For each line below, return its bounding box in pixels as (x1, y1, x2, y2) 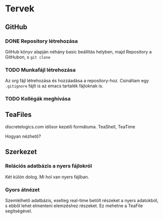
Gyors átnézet (5, 186, 40, 193)
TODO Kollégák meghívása (5, 95, 71, 102)
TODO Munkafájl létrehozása (5, 66, 76, 73)
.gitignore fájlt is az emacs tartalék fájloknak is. (5, 83, 104, 89)
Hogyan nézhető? (5, 133, 41, 139)
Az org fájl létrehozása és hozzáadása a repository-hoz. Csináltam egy (5, 78, 149, 84)
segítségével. (5, 208, 33, 214)
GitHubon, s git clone (5, 54, 51, 60)
